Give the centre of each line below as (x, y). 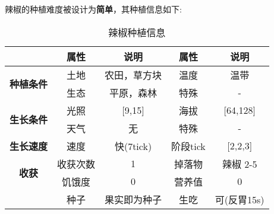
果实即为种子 (133, 199)
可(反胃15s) (240, 199)
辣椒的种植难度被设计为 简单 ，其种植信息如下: (93, 9)
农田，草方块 (133, 75)
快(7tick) (133, 146)
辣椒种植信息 (137, 32)
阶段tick (188, 146)
